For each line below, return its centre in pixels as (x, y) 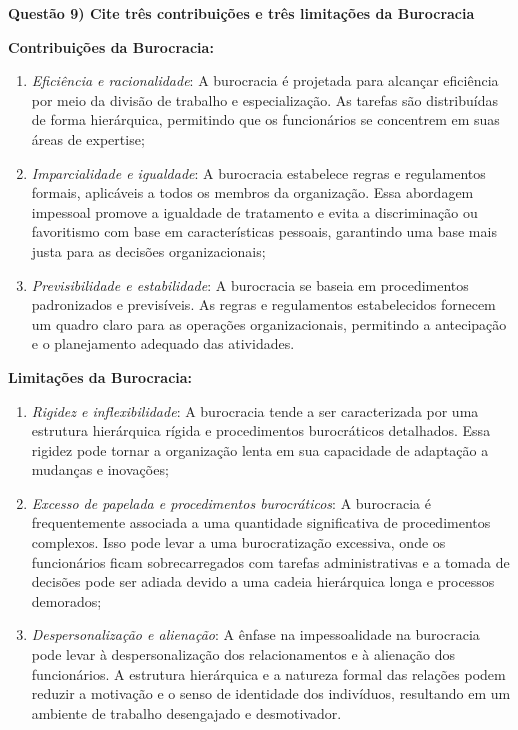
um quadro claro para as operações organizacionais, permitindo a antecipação (269, 323)
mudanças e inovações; (100, 469)
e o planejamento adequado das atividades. (163, 343)
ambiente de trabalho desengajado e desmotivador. (186, 712)
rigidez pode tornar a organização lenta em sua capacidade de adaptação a (260, 449)
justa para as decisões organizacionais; (148, 250)
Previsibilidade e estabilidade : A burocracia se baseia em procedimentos (250, 284)
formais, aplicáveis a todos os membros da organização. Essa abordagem (252, 192)
